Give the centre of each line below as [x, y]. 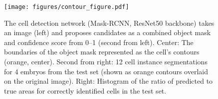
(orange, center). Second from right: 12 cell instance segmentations [106, 62]
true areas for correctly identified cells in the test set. [85, 90]
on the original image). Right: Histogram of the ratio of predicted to [109, 81]
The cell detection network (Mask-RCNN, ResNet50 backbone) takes [109, 23]
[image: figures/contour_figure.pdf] [67, 7]
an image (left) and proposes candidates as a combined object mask [108, 32]
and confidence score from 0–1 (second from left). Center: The [99, 42]
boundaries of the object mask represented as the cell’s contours [102, 52]
